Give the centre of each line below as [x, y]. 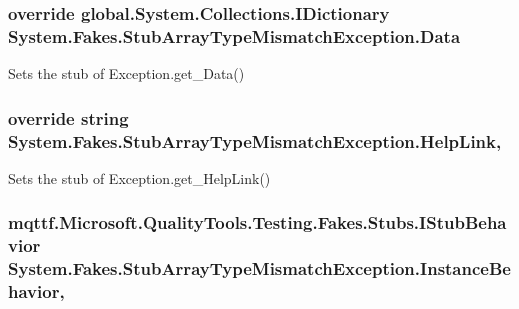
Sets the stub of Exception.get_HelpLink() [139, 177]
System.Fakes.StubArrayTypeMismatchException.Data [234, 35]
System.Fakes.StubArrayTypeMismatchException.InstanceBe [259, 268]
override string [68, 117]
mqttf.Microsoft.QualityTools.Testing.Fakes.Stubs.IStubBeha [257, 222]
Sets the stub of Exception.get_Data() [126, 73]
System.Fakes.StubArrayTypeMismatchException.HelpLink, [255, 140]
